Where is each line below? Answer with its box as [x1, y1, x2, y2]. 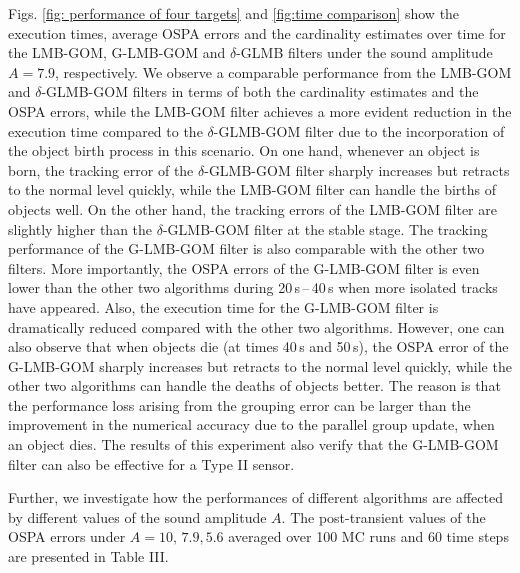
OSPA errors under [8, 526, 126, 547]
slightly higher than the [8, 218, 153, 239]
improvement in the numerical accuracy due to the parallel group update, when [8, 414, 495, 435]
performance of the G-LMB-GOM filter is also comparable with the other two [8, 238, 485, 259]
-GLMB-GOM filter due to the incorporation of [213, 120, 505, 141]
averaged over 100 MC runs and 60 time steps [228, 526, 509, 547]
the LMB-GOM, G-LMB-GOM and [8, 42, 226, 63]
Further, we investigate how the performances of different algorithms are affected [8, 487, 503, 508]
